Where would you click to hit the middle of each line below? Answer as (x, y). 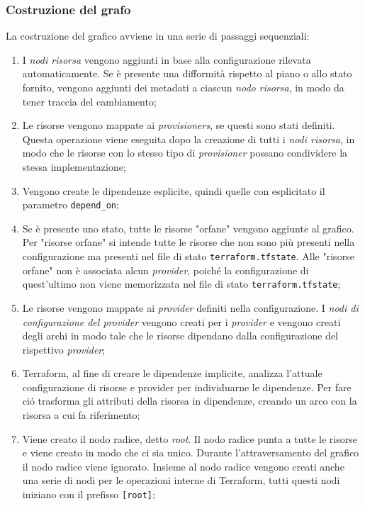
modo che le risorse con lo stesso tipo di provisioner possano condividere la (185, 153)
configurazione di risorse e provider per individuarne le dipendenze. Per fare (187, 387)
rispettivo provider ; (64, 349)
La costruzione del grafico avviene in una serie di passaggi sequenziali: (158, 36)
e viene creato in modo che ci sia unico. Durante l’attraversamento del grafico (191, 452)
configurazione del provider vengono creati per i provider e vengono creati (181, 321)
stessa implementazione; (74, 166)
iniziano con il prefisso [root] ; (89, 494)
